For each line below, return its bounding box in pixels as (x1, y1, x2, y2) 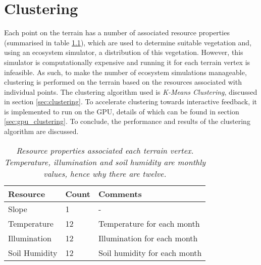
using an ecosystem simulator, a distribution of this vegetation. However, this (4, 47, 243, 57)
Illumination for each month (98, 232, 198, 244)
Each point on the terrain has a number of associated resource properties (4, 27, 230, 38)
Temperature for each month (98, 217, 200, 229)
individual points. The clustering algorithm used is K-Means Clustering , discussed (4, 86, 257, 97)
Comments (98, 187, 142, 200)
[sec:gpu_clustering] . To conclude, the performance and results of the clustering (4, 116, 250, 126)
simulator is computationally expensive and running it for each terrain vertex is (4, 56, 250, 67)
